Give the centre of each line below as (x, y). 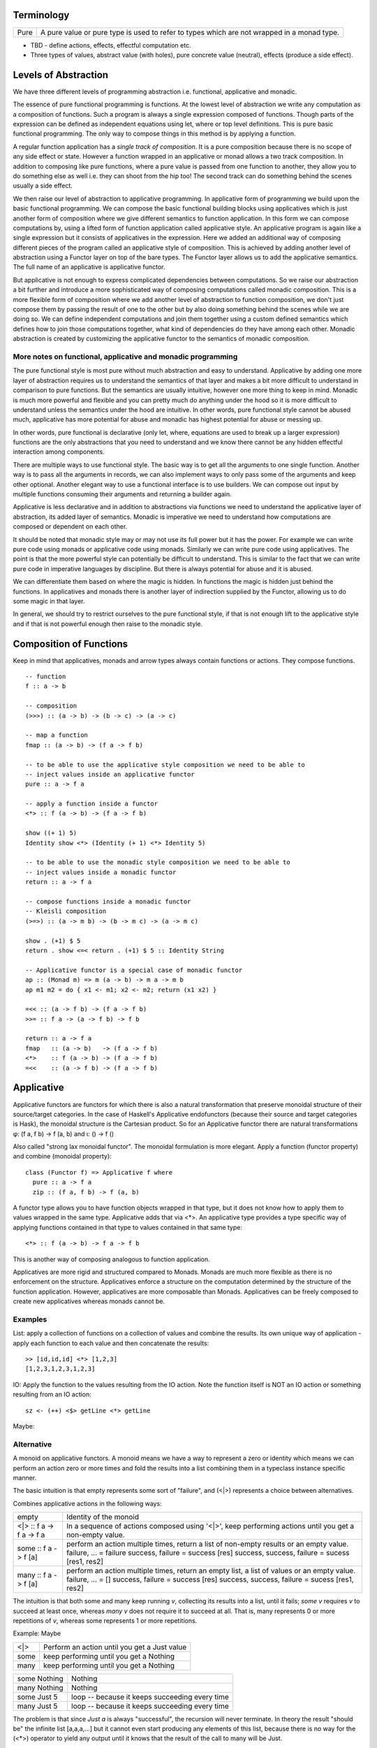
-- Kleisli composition (66, 911)
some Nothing (40, 1678)
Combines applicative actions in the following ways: (87, 1503)
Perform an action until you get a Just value (115, 1647)
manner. (25, 1477)
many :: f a (35, 1575)
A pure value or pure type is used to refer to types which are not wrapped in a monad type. (190, 32)
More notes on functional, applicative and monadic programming (125, 357)
